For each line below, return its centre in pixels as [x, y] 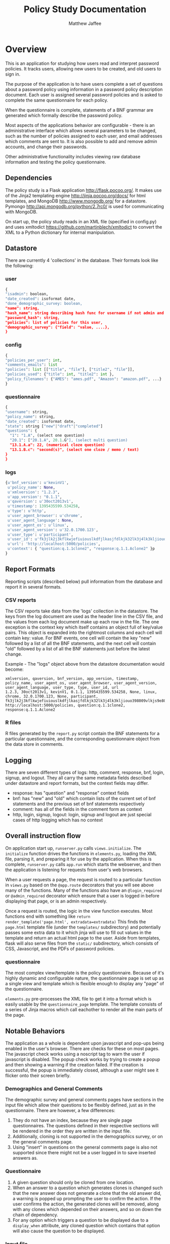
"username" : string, [27, 412]
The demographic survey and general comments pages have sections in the [84, 1100]
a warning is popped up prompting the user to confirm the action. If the [87, 1198]
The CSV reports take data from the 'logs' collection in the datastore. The [82, 611]
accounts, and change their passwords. [46, 147]
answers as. [25, 1158]
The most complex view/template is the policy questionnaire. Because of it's [85, 973]
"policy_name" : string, [30, 417]
